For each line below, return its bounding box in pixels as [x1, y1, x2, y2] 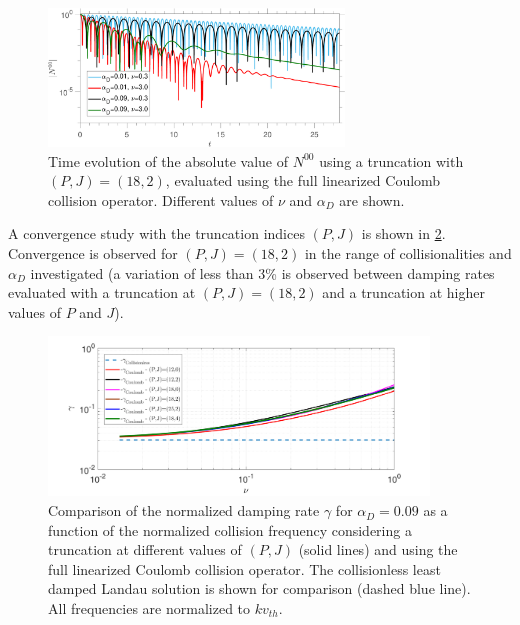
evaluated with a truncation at [8, 282, 196, 303]
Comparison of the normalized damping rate [48, 500, 320, 521]
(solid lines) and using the [298, 539, 458, 560]
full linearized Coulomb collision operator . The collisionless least [48, 558, 441, 579]
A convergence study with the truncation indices [8, 223, 305, 244]
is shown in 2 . [361, 223, 446, 244]
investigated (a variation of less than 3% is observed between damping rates [30, 262, 495, 283]
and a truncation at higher [322, 282, 485, 303]
